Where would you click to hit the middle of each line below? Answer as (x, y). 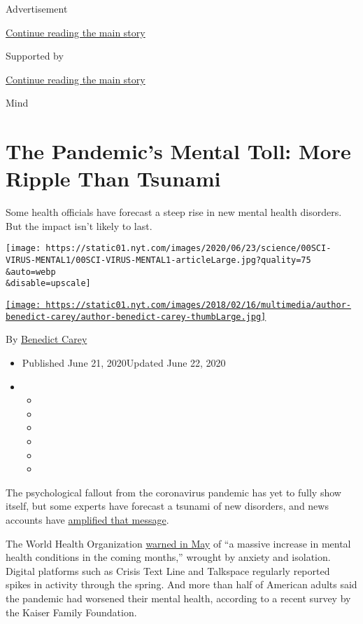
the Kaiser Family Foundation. (71, 612)
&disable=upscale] (48, 284)
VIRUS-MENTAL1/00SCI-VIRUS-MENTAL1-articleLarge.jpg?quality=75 (158, 260)
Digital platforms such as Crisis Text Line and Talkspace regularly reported (168, 570)
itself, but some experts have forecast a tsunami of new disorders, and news (167, 506)
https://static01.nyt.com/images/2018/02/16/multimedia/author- (198, 305)
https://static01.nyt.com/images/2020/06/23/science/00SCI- (188, 249)
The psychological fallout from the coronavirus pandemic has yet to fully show (173, 492)
